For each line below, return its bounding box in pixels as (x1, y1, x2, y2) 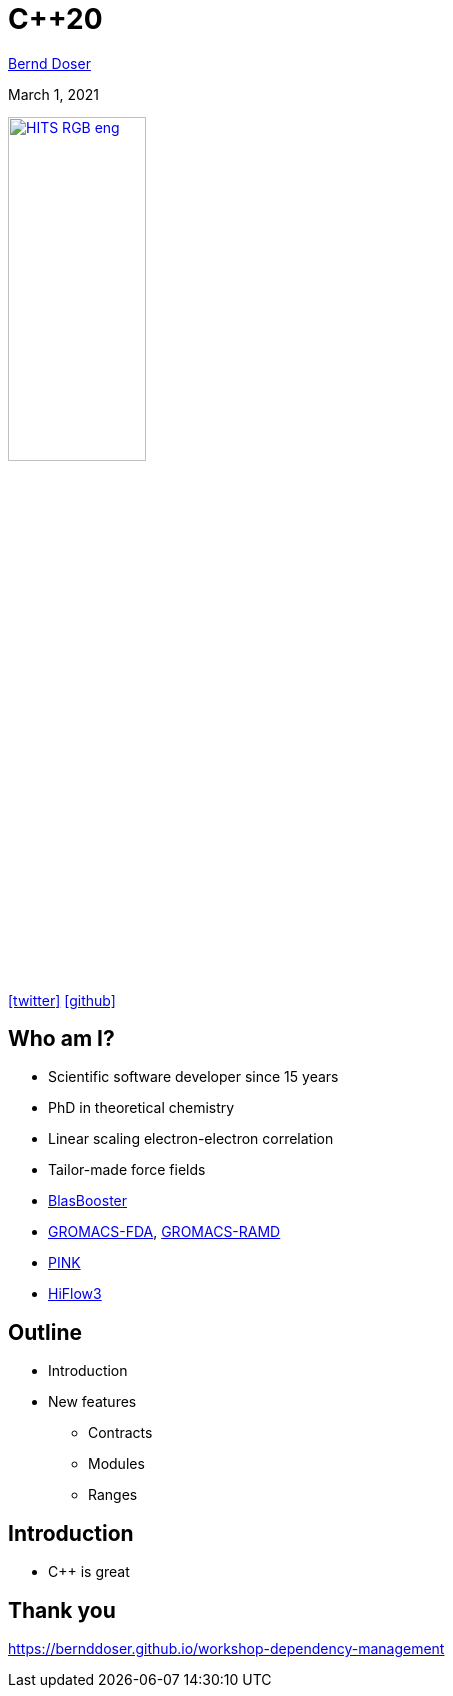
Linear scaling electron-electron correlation (48, 1130, 334, 1148)
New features (48, 1393, 137, 1411)
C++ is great (48, 1563, 130, 1581)
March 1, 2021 (8, 85, 100, 103)
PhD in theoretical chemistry (48, 1099, 235, 1117)
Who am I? (8, 1025, 115, 1051)
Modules (88, 1455, 145, 1473)
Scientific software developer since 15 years (48, 1068, 339, 1086)
